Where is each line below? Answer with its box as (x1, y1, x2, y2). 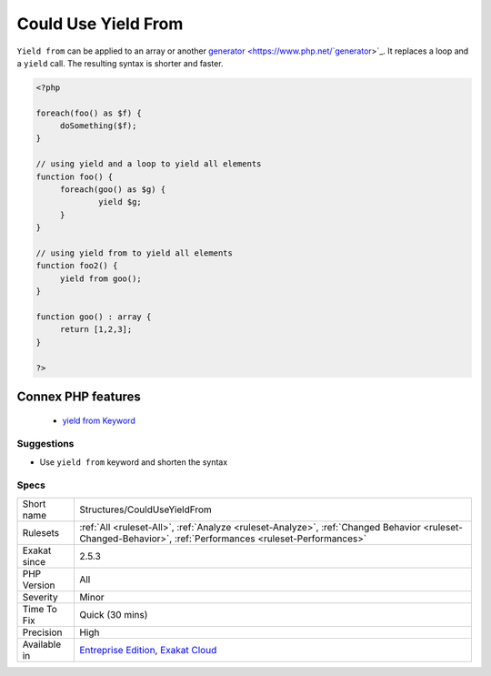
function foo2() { (35, 260, 118, 271)
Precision (22, 626, 63, 639)
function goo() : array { (35, 311, 152, 322)
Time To (22, 602, 58, 615)
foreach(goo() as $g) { (59, 185, 166, 195)
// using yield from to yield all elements (35, 248, 234, 258)
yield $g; (98, 197, 143, 207)
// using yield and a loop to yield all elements (35, 159, 262, 169)
